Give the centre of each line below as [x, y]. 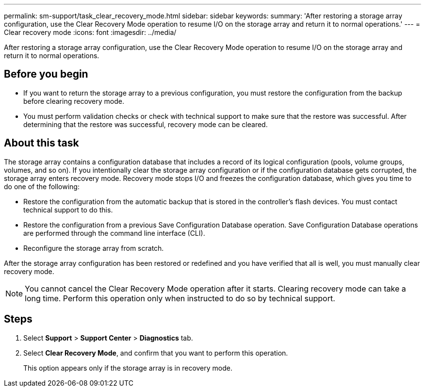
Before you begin [46, 74]
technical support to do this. [68, 210]
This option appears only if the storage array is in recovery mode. [128, 368]
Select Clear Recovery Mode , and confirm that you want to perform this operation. [156, 353]
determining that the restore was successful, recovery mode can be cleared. [146, 124]
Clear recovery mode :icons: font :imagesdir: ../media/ [90, 32]
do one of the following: [42, 186]
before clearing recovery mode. [74, 101]
